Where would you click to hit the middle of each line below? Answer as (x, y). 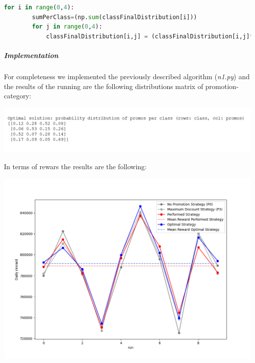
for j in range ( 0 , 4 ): (67, 27)
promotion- (222, 86)
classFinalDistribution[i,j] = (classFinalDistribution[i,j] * (150, 36)
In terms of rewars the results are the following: (75, 166)
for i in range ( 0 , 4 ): (39, 7)
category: (18, 96)
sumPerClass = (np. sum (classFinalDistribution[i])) (115, 17)
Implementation (31, 55)
